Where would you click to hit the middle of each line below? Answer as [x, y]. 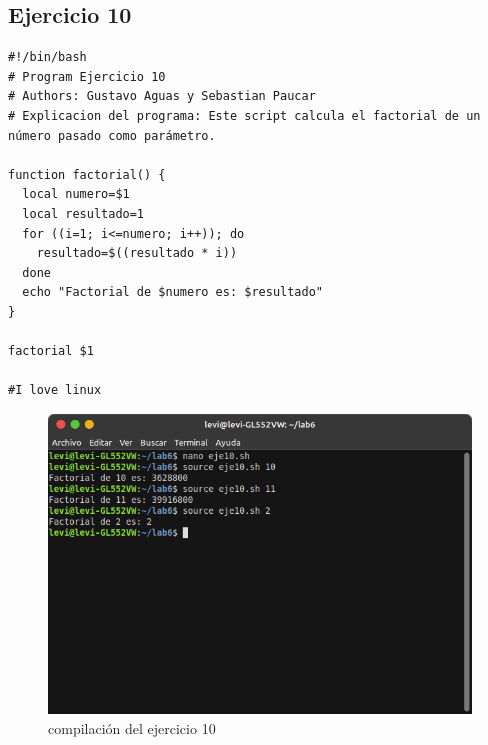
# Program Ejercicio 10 [87, 76]
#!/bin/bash [47, 57]
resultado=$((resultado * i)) [137, 253]
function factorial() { [87, 174]
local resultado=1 [83, 213]
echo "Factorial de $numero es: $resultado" [172, 292]
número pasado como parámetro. [112, 135]
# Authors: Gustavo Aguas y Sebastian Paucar [162, 96]
